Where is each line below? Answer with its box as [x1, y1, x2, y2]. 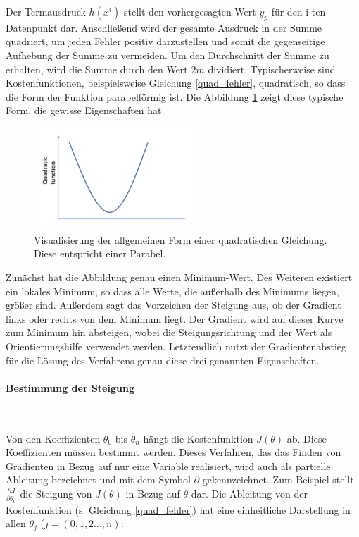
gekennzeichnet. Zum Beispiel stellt [202, 472, 354, 487]
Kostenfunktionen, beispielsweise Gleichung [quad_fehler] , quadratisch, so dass [6, 75, 346, 90]
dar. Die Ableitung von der [191, 486, 308, 500]
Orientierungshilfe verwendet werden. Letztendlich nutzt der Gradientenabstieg [6, 338, 347, 353]
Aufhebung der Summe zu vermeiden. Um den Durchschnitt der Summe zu [6, 47, 329, 62]
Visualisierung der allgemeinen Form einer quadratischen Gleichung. [34, 232, 327, 247]
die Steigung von [20, 486, 92, 500]
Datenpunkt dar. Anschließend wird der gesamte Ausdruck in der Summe [6, 20, 322, 35]
